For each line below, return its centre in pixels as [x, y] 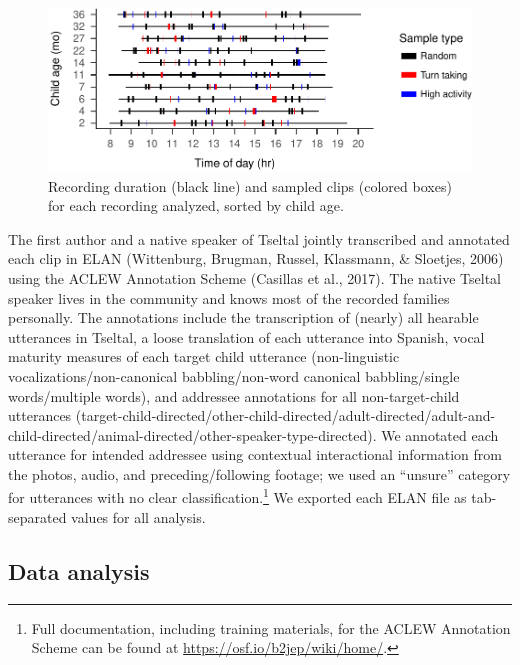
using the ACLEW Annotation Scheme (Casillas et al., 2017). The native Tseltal [255, 277]
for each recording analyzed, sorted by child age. [196, 205]
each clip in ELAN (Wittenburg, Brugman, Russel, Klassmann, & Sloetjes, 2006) [256, 258]
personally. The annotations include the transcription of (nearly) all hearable [243, 317]
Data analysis [79, 570]
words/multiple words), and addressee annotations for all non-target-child [234, 395]
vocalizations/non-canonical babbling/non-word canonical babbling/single [234, 375]
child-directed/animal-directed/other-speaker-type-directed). [192, 434]
